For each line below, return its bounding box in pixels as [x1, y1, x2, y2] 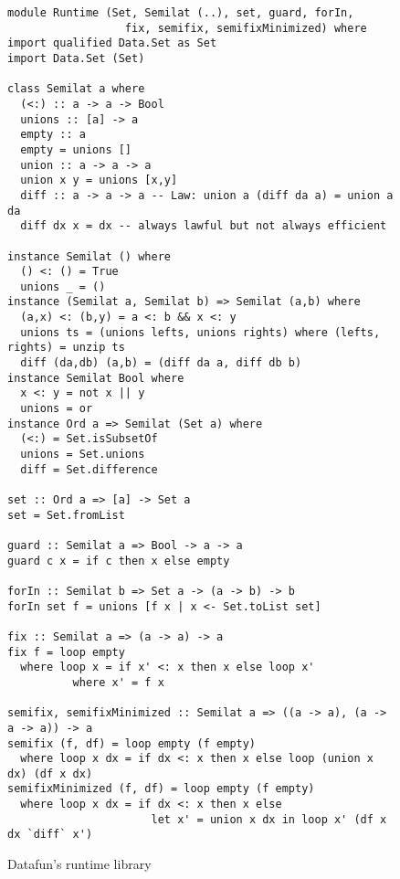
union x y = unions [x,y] [20, 174, 178, 187]
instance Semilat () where [7, 249, 171, 263]
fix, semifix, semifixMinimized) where [124, 21, 367, 35]
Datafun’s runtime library [7, 854, 152, 874]
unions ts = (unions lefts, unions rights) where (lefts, [20, 325, 381, 339]
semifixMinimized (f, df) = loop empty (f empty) [7, 782, 315, 796]
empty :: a [20, 128, 86, 142]
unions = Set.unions [20, 448, 145, 461]
